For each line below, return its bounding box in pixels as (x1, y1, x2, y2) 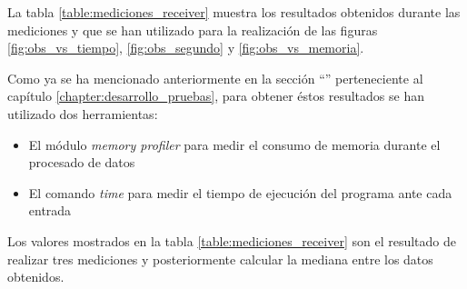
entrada (28, 201, 72, 220)
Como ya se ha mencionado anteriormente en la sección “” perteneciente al (7, 68, 423, 87)
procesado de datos (28, 153, 135, 172)
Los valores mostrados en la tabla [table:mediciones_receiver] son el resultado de (7, 231, 457, 250)
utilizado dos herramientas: (7, 104, 158, 123)
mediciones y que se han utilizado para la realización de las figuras (7, 20, 378, 39)
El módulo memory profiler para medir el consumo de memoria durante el (28, 135, 441, 154)
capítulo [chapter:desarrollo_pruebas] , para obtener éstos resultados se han (7, 86, 424, 105)
